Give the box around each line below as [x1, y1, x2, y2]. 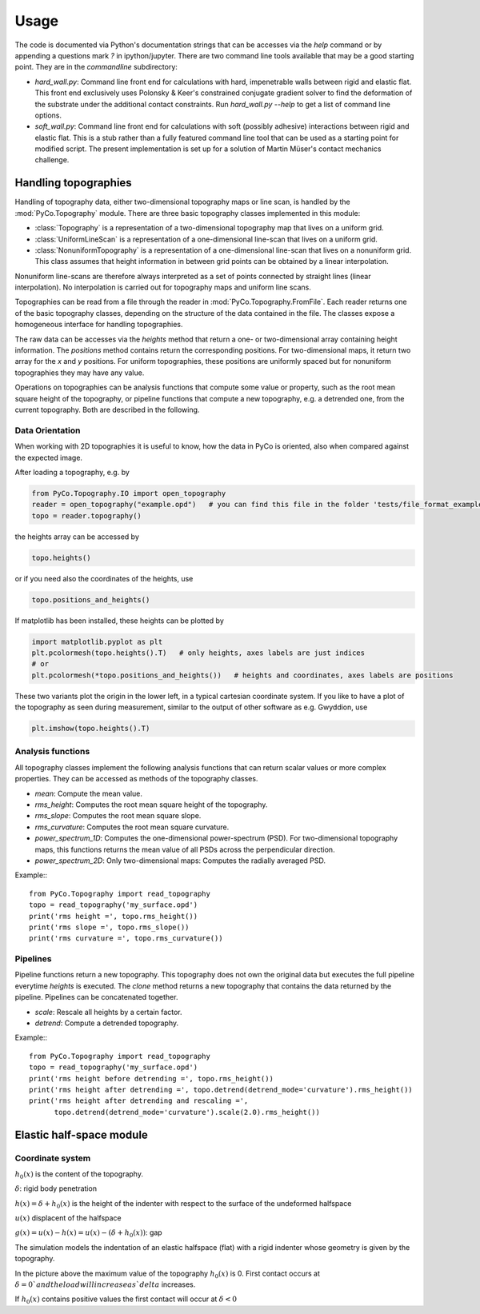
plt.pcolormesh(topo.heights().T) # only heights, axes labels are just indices [31, 648, 366, 657]
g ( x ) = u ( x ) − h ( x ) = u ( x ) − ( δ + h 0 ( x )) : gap [14, 1228, 163, 1240]
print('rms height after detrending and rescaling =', [29, 1096, 249, 1105]
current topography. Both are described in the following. [14, 405, 200, 414]
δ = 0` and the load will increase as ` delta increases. [14, 1280, 196, 1289]
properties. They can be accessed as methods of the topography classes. [14, 774, 258, 784]
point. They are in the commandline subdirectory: [14, 62, 178, 72]
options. [34, 110, 62, 120]
